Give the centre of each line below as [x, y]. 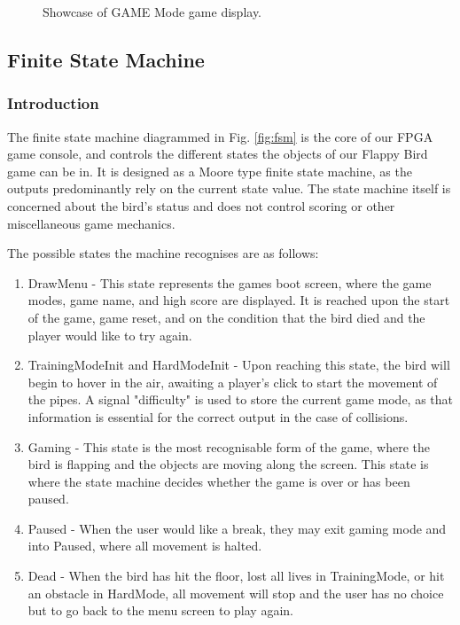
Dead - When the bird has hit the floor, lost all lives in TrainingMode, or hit [236, 576]
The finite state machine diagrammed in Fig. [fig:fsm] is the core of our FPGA [220, 136]
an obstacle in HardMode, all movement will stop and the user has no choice [236, 593]
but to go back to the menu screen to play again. [160, 610]
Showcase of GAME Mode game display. [152, 12]
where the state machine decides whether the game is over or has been [219, 481]
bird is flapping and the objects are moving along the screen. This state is [228, 464]
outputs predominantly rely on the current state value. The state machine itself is [229, 188]
